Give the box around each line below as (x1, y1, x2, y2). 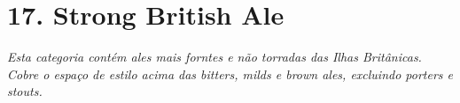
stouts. (7, 82, 43, 100)
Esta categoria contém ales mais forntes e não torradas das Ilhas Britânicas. (7, 48, 422, 66)
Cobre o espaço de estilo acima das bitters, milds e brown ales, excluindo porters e (7, 64, 454, 83)
